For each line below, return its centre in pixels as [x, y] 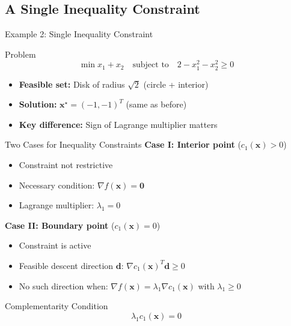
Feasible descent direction [66, 265]
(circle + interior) [176, 84]
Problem [20, 54]
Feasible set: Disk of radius [72, 84]
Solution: [38, 104]
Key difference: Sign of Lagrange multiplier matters [118, 124]
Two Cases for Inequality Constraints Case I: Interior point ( [123, 144]
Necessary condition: [57, 185]
